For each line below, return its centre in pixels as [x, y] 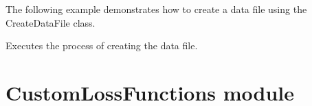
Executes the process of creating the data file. [102, 45]
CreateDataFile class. [51, 22]
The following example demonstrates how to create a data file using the [156, 9]
